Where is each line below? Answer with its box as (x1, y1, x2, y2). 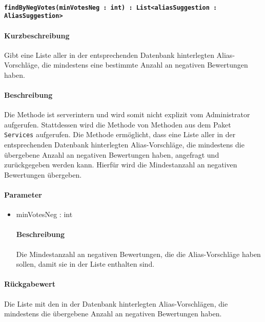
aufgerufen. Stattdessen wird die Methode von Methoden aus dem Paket (4, 119, 231, 130)
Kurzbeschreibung (4, 30, 70, 40)
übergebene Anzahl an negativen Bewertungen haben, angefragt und (4, 149, 219, 160)
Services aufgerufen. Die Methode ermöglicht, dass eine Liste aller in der (4, 129, 236, 140)
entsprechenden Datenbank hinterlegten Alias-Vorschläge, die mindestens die (4, 139, 244, 150)
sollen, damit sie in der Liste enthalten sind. (16, 259, 155, 269)
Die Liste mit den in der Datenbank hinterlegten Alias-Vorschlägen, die (4, 298, 228, 309)
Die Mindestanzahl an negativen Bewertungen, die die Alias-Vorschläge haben (16, 248, 261, 259)
